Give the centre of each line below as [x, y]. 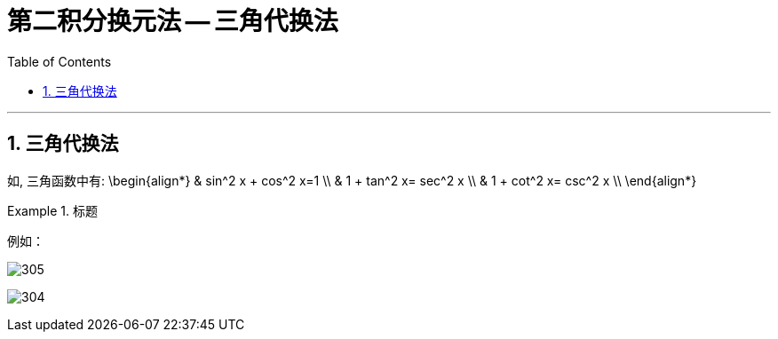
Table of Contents [60, 61]
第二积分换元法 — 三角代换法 [173, 21]
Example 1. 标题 [52, 210]
